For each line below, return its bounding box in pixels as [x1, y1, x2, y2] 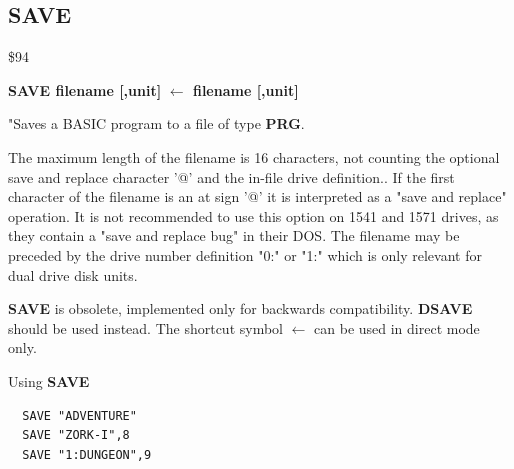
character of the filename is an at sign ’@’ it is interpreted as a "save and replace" [8, 186, 507, 207]
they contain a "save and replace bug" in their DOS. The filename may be [8, 225, 460, 246]
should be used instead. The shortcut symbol [8, 317, 283, 338]
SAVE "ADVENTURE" [22, 408, 137, 423]
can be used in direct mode [314, 317, 480, 338]
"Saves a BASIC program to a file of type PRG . [8, 113, 305, 134]
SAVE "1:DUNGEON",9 [22, 447, 152, 462]
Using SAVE [8, 370, 90, 391]
